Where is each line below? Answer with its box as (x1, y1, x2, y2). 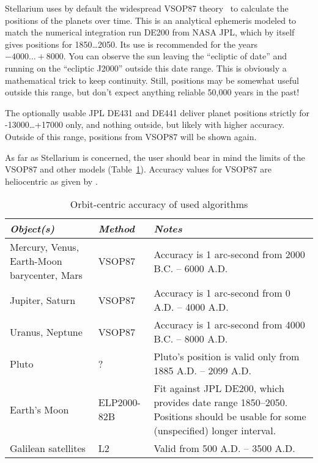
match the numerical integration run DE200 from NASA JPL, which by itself (5, 26, 295, 39)
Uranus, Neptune (10, 324, 83, 339)
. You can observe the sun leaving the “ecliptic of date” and (63, 50, 287, 62)
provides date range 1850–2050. (153, 395, 288, 410)
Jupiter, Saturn (10, 292, 76, 307)
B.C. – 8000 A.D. (153, 332, 228, 346)
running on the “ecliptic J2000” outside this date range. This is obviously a (5, 61, 287, 74)
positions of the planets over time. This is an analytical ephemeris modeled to (5, 13, 297, 26)
